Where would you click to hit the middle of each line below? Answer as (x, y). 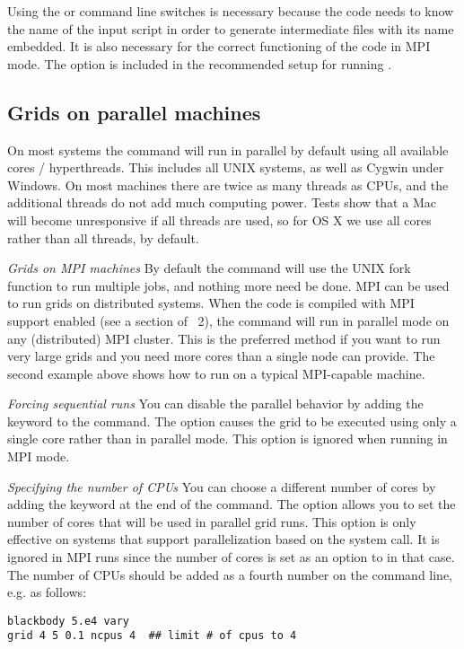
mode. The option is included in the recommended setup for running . (200, 63)
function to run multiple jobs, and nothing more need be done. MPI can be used (228, 285)
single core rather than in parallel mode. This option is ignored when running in (228, 439)
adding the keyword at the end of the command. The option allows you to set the (232, 504)
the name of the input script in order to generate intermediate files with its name (231, 28)
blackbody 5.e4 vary (69, 621)
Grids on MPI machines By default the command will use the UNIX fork (209, 268)
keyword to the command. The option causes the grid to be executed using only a (232, 421)
